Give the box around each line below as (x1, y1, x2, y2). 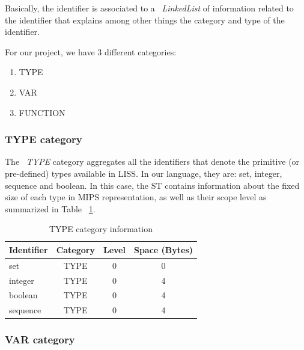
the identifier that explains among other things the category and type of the (5, 13, 285, 26)
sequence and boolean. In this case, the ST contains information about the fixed (5, 179, 300, 191)
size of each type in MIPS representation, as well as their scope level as (5, 191, 267, 203)
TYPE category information (49, 223, 153, 235)
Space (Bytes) (133, 243, 193, 256)
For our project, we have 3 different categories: (5, 45, 177, 58)
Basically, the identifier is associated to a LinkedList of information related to (5, 2, 294, 14)
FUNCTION (19, 106, 65, 118)
